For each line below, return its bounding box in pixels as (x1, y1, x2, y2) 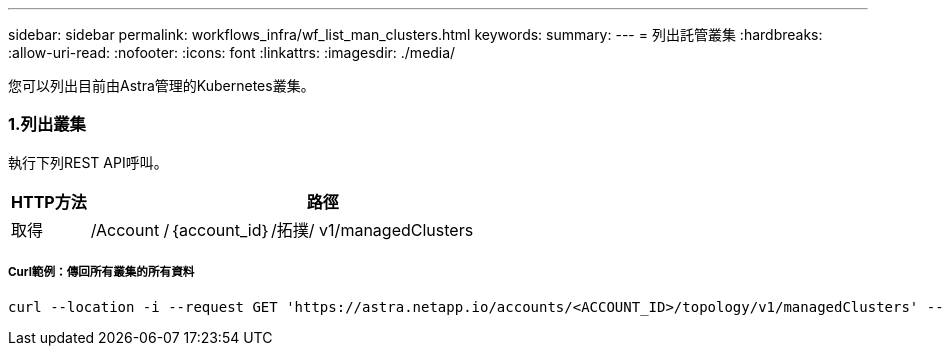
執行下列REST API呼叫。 (8, 153, 168, 171)
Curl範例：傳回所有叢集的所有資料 (8, 265, 195, 280)
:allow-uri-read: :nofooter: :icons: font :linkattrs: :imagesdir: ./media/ (8, 44, 456, 61)
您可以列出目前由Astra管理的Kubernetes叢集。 (8, 77, 315, 94)
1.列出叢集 (8, 114, 86, 135)
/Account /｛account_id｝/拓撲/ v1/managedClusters (90, 219, 474, 240)
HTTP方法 (11, 191, 87, 212)
